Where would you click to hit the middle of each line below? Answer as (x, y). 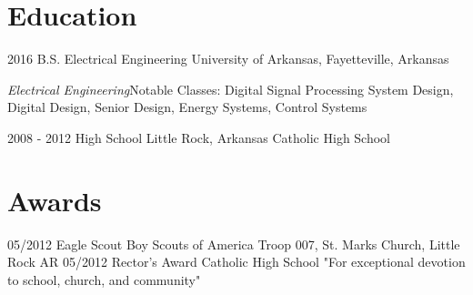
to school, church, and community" (104, 279)
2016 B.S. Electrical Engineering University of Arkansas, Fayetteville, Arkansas (228, 59)
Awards (55, 200)
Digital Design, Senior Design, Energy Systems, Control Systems (187, 107)
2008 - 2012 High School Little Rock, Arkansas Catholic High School (199, 137)
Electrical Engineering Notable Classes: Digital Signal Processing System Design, (231, 89)
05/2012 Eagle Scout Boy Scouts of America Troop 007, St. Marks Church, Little (234, 244)
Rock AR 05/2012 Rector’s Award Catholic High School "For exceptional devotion (236, 262)
